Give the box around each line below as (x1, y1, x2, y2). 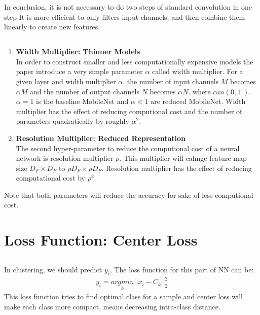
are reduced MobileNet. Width (151, 96, 246, 107)
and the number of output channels (30, 86, 139, 96)
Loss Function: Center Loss (4, 229, 198, 250)
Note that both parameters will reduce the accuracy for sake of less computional (4, 189, 253, 200)
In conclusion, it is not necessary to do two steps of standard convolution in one (4, 2, 252, 12)
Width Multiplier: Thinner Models (16, 46, 140, 57)
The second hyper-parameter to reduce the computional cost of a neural (16, 143, 240, 153)
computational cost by (16, 172, 85, 183)
